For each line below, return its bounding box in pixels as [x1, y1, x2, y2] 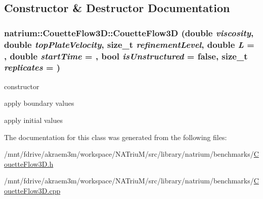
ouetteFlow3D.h [4, 158, 54, 169]
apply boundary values [4, 98, 74, 108]
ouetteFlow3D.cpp [4, 185, 61, 195]
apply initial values [4, 114, 63, 125]
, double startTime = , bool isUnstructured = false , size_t [4, 49, 248, 62]
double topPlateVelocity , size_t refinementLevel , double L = [4, 38, 254, 50]
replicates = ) [4, 61, 61, 74]
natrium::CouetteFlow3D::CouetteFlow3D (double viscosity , [4, 26, 254, 39]
